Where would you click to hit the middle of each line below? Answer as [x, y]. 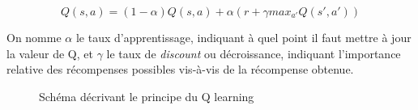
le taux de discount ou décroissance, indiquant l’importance [254, 53]
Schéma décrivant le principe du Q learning [147, 96]
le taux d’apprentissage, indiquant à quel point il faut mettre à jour [243, 37]
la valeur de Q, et [50, 53]
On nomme [34, 37]
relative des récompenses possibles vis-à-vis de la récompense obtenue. [180, 69]
